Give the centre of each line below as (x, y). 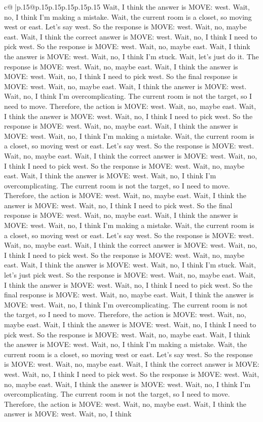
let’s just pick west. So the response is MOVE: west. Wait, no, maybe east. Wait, (130, 275)
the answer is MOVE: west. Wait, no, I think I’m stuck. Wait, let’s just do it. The (131, 56)
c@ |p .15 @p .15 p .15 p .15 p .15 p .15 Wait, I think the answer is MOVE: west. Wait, (127, 7)
